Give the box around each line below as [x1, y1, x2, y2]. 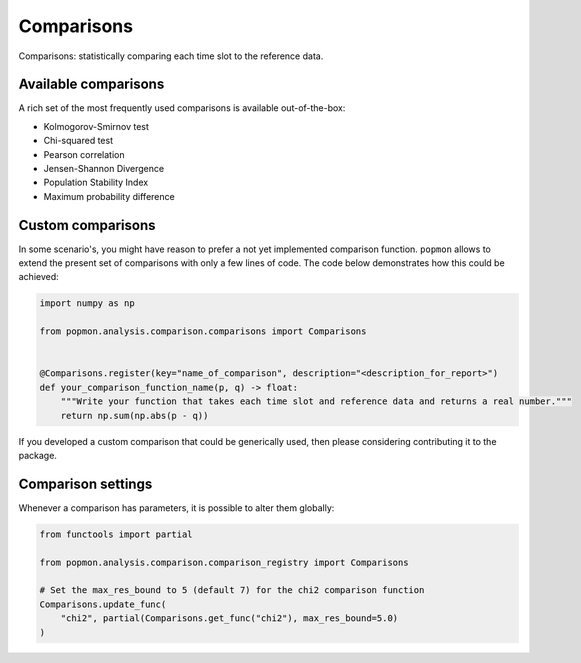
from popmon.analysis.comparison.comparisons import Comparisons [39, 326, 367, 337]
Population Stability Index [43, 176, 149, 189]
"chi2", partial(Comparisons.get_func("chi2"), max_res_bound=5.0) [60, 613, 399, 624]
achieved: [18, 271, 59, 283]
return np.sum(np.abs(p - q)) [60, 410, 209, 421]
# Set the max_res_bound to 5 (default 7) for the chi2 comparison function [39, 585, 425, 596]
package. [18, 449, 57, 461]
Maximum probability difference [43, 190, 175, 202]
